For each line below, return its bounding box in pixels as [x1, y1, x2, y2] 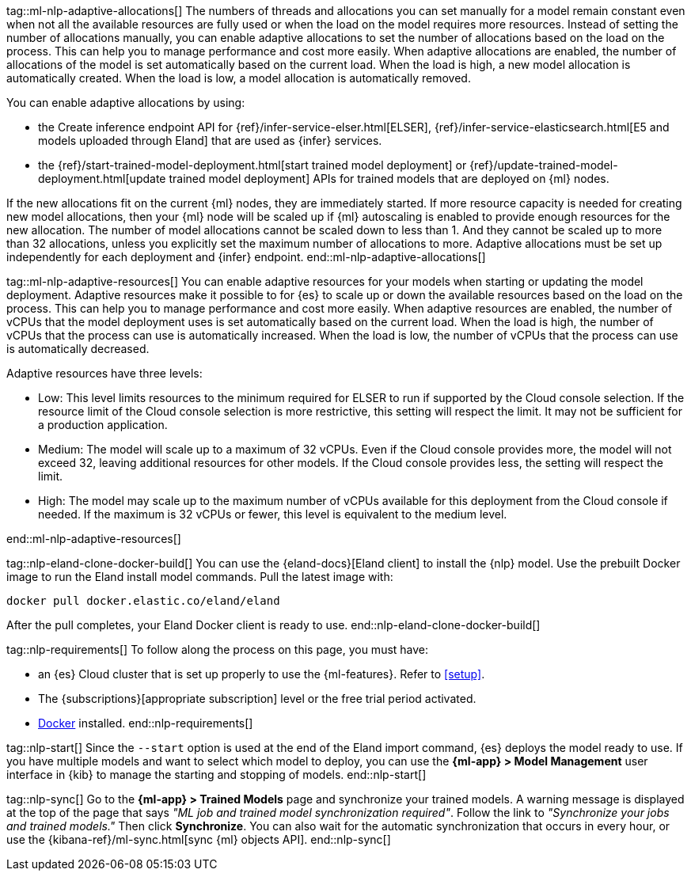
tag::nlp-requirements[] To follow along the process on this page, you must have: [6, 643, 429, 656]
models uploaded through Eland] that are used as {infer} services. [38, 134, 382, 147]
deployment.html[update [38, 172, 166, 185]
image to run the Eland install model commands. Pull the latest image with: [6, 570, 393, 583]
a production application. [38, 418, 168, 431]
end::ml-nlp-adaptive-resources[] [6, 532, 181, 545]
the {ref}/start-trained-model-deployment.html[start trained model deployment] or [38, 158, 467, 172]
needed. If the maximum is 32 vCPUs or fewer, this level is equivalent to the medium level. [38, 507, 507, 521]
